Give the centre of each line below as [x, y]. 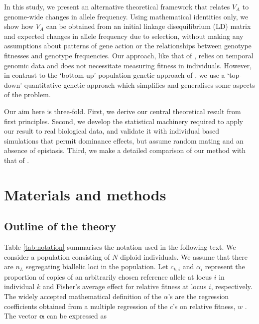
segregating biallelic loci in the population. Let [97, 266]
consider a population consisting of [57, 256]
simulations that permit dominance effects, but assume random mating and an [124, 140]
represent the [225, 266]
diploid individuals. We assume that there [184, 256]
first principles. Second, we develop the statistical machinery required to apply [124, 121]
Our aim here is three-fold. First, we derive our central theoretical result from [123, 111]
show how [19, 26]
